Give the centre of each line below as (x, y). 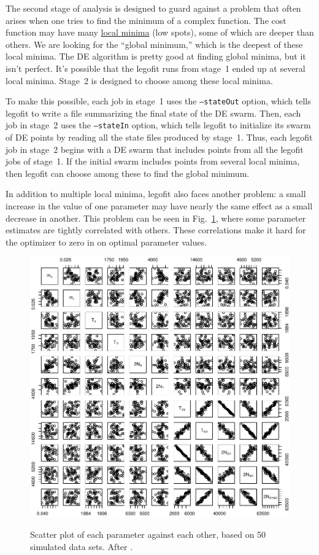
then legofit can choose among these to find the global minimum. (128, 173)
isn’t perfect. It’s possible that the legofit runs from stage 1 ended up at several (156, 68)
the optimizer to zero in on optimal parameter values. (106, 242)
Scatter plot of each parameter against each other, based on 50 (148, 534)
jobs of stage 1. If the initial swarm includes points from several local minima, (153, 161)
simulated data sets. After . (82, 546)
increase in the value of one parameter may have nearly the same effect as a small (159, 206)
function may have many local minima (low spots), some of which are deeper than (160, 32)
